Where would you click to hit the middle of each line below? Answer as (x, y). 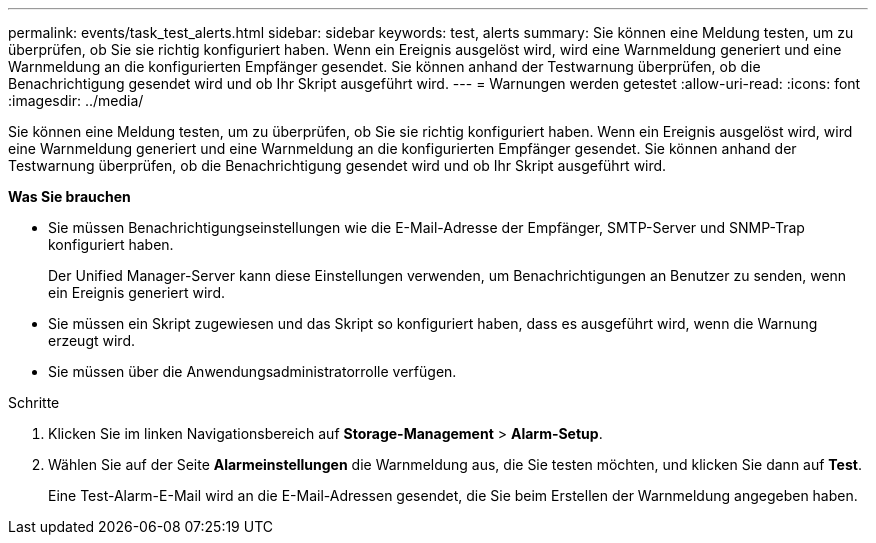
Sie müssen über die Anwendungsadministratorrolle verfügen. (252, 371)
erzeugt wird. (91, 340)
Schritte (34, 402)
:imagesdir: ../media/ (76, 100)
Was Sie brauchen (69, 196)
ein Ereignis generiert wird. (136, 292)
